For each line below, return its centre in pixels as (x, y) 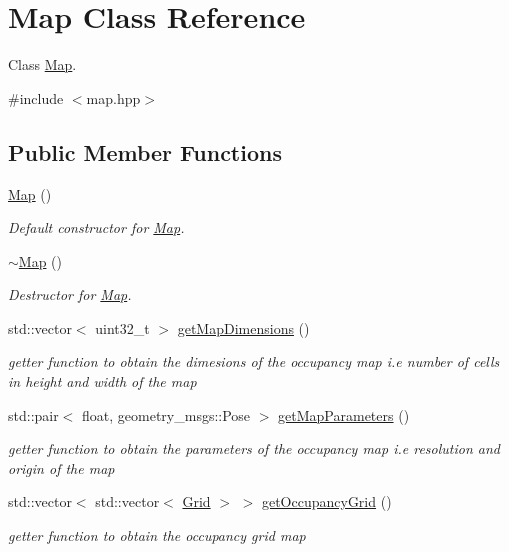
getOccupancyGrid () (326, 501)
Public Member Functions (145, 151)
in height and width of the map (102, 381)
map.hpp (113, 97)
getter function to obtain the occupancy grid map (157, 535)
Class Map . (42, 64)
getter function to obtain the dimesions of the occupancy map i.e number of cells (254, 361)
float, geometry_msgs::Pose (166, 414)
